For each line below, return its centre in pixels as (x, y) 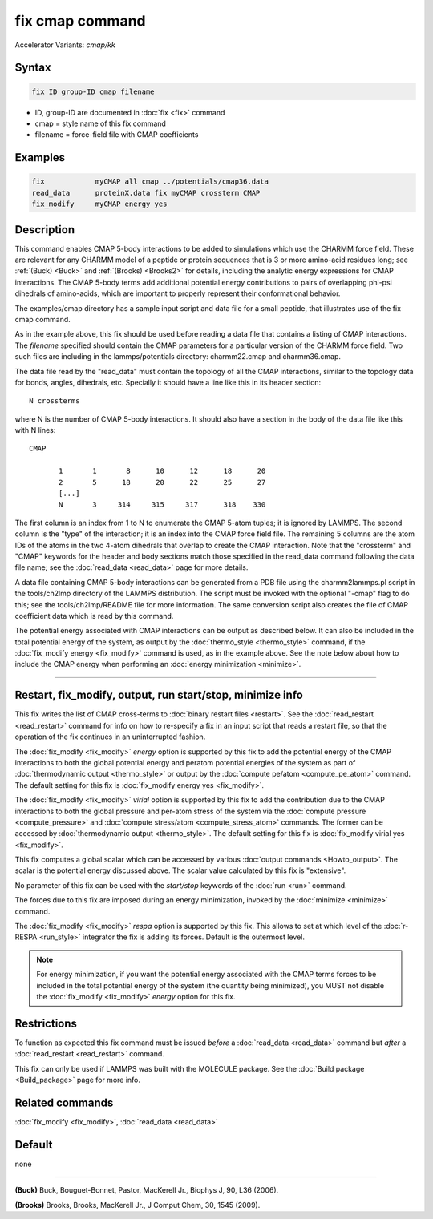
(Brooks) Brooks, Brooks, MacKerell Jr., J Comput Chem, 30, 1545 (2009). (138, 1205)
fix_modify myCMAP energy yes (99, 204)
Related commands (64, 1102)
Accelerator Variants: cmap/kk (65, 45)
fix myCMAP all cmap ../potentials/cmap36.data (150, 182)
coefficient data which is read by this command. (94, 616)
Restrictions (46, 1023)
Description (45, 230)
